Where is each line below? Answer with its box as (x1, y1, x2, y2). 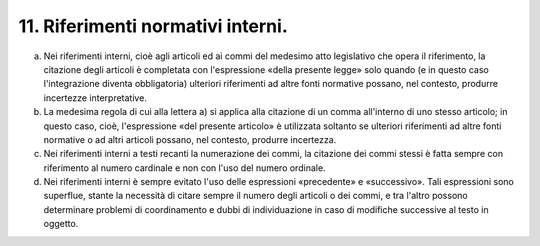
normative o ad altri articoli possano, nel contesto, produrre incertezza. (43, 133, 337, 145)
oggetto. (43, 218, 79, 230)
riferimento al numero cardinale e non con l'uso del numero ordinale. (43, 161, 326, 174)
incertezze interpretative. (43, 91, 147, 104)
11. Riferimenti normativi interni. (18, 15, 289, 37)
